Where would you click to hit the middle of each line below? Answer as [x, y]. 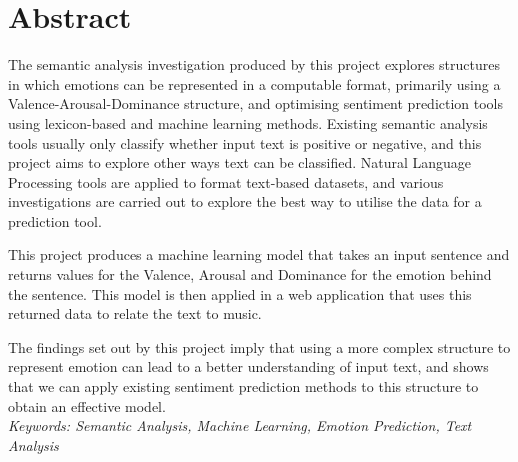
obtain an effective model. [87, 405]
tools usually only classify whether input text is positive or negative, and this [245, 142]
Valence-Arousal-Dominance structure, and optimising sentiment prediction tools [256, 103]
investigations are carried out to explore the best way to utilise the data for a [245, 201]
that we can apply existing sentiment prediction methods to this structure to [243, 386]
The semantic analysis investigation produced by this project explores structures [254, 64]
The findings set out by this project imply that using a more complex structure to [259, 346]
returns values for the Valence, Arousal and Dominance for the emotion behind [250, 274]
